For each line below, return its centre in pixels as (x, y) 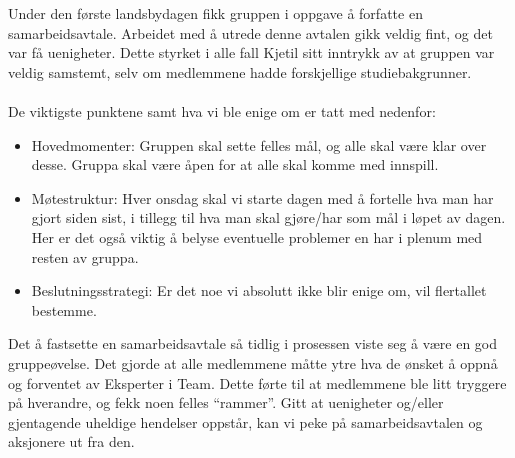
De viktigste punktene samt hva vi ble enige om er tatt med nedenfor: (222, 110)
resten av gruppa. (85, 256)
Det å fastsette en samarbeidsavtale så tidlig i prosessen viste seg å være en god (253, 343)
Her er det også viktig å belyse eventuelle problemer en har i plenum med (257, 236)
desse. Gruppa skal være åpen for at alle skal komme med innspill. (235, 164)
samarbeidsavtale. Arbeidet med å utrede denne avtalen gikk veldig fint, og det (250, 32)
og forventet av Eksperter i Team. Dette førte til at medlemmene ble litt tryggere (257, 382)
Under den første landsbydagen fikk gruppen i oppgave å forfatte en (215, 13)
